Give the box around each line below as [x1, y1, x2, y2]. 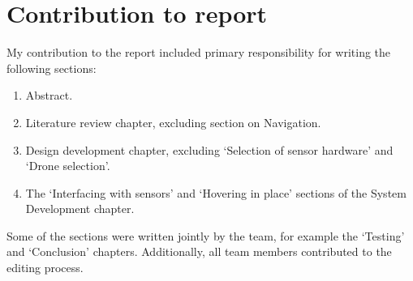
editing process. [6, 259, 84, 276]
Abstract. [25, 87, 73, 104]
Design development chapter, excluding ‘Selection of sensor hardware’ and [25, 141, 394, 158]
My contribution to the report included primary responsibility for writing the [6, 44, 391, 61]
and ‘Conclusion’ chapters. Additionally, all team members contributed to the [6, 243, 392, 260]
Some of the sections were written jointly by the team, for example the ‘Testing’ [6, 227, 405, 244]
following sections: [6, 59, 97, 76]
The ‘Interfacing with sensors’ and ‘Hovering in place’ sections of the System [25, 184, 407, 201]
